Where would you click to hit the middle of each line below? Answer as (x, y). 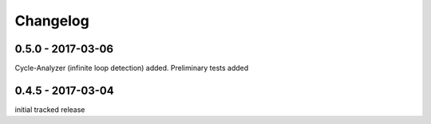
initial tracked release (50, 109)
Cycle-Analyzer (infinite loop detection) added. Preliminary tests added (132, 68)
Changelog (52, 21)
